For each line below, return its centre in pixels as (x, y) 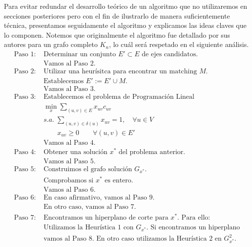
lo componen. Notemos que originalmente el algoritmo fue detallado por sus (117, 34)
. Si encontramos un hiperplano (193, 227)
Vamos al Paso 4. (70, 143)
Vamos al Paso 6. (70, 190)
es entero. (119, 181)
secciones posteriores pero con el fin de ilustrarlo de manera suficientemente (117, 15)
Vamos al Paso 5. (70, 162)
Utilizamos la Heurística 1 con (89, 227)
